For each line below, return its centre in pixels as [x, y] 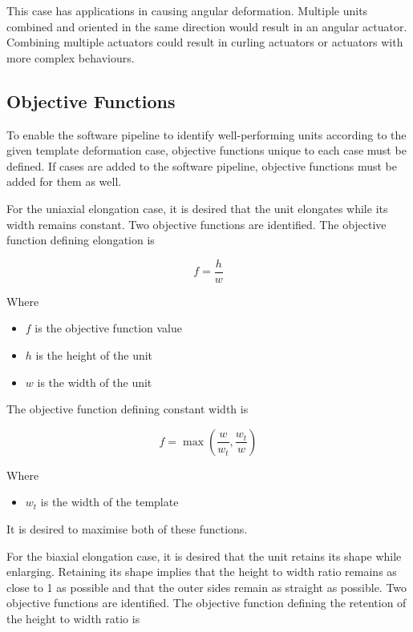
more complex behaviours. [71, 57]
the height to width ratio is [73, 618]
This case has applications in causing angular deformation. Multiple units [187, 10]
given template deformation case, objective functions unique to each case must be [206, 150]
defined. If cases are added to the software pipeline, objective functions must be [202, 165]
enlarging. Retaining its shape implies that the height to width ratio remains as [202, 572]
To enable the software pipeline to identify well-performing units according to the [206, 134]
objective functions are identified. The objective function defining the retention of [206, 603]
